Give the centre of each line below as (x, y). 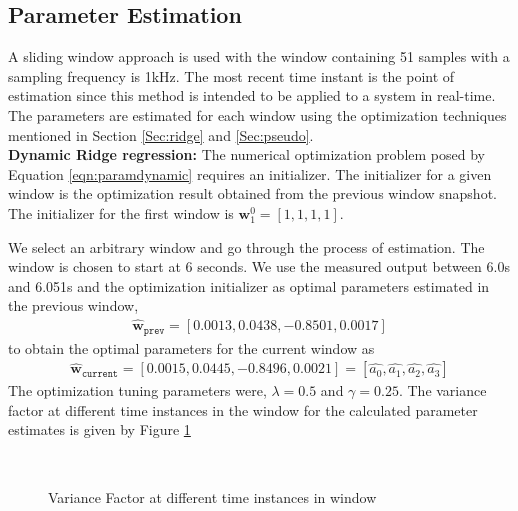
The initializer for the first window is (121, 212)
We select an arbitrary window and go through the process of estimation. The (246, 246)
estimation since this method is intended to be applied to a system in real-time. (252, 95)
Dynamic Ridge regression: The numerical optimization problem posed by (246, 154)
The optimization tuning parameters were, (137, 390)
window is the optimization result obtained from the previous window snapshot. (252, 193)
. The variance (442, 390)
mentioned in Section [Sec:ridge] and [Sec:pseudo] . (161, 134)
